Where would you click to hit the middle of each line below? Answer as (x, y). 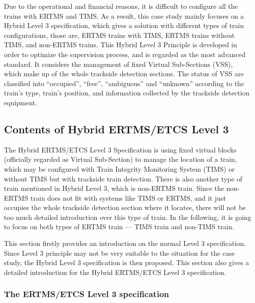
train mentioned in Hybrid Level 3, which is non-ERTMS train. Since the (114, 188)
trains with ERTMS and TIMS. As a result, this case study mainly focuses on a (124, 15)
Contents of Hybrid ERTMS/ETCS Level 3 (116, 129)
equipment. (21, 102)
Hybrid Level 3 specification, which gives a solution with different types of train (124, 25)
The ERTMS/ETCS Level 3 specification (87, 294)
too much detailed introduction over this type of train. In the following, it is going (128, 217)
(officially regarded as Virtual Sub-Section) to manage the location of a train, (120, 159)
